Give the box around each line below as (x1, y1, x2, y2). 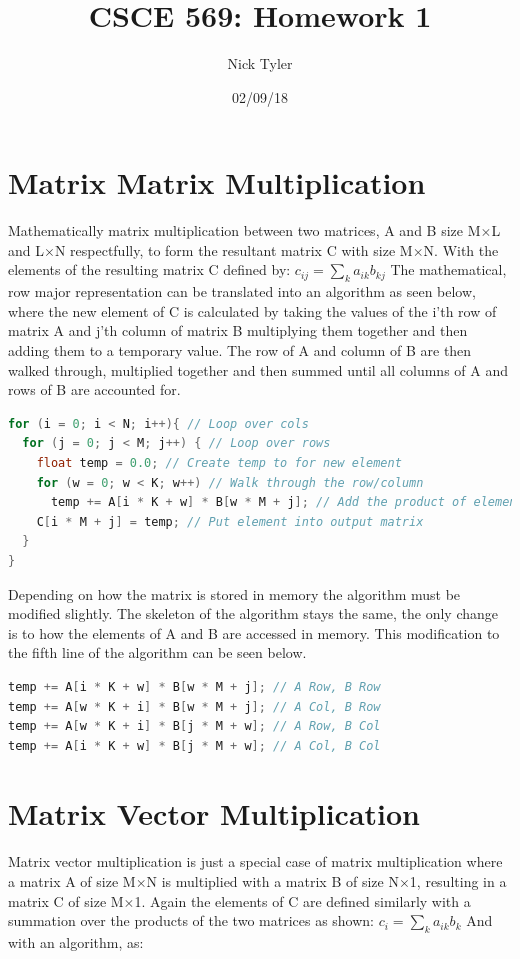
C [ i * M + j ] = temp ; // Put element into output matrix (36, 514, 424, 529)
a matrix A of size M (8, 871, 136, 892)
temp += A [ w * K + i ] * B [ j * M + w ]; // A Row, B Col (8, 719, 381, 734)
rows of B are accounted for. (8, 379, 181, 400)
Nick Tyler (227, 53, 293, 74)
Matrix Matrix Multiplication (8, 162, 426, 203)
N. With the (423, 239, 499, 260)
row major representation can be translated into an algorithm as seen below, (8, 281, 476, 302)
